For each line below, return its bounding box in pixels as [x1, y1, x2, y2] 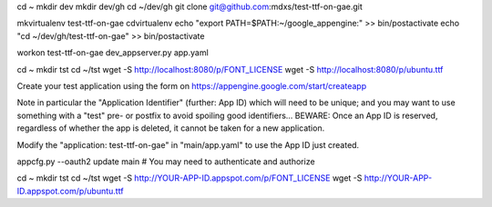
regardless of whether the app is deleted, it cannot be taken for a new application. [16, 123, 325, 133]
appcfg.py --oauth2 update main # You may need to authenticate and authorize [16, 155, 315, 167]
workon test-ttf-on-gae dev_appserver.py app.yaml [16, 47, 209, 58]
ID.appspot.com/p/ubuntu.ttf [16, 185, 124, 196]
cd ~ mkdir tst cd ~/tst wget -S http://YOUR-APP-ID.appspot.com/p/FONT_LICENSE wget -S [16, 172, 363, 183]
